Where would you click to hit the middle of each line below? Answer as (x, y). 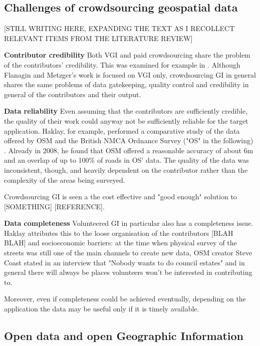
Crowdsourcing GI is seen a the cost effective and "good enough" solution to (120, 197)
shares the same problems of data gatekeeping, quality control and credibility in (126, 84)
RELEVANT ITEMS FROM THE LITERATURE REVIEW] (98, 38)
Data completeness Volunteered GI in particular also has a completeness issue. (129, 223)
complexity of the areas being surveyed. (65, 180)
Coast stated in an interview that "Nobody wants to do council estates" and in (124, 262)
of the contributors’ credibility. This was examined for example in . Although (122, 64)
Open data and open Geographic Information (124, 336)
